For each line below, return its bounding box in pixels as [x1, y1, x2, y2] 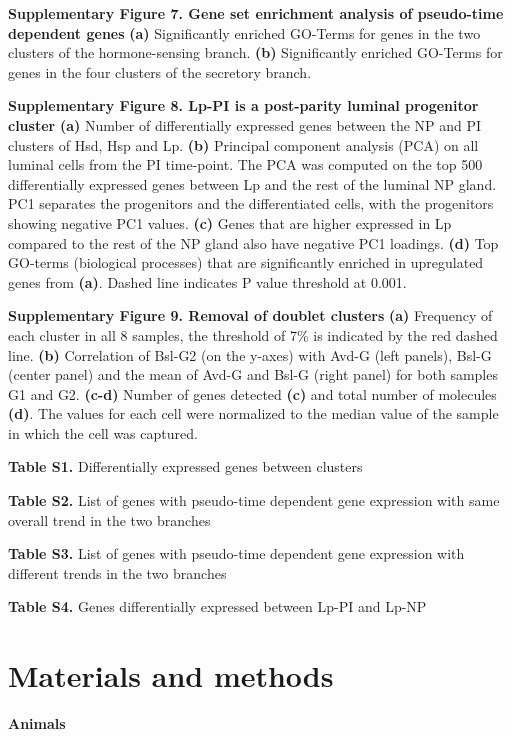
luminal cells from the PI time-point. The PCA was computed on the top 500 [8, 154, 483, 175]
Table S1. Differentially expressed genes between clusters [8, 456, 363, 477]
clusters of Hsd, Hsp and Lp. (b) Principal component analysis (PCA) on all [8, 134, 479, 155]
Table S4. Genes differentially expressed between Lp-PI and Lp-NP [8, 596, 427, 617]
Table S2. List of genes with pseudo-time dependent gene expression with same [8, 490, 500, 511]
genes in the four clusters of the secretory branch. [8, 61, 312, 82]
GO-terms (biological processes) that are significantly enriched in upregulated [8, 252, 484, 273]
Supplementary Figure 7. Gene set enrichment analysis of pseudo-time [8, 3, 504, 23]
